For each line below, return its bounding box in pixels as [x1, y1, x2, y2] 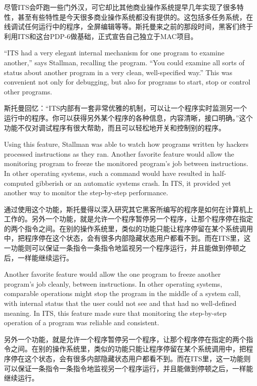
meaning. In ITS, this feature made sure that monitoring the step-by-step [4, 307, 227, 318]
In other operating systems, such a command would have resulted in [4, 168, 211, 178]
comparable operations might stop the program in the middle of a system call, [4, 288, 241, 299]
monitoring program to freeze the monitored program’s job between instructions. [4, 158, 249, 169]
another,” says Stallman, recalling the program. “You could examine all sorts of [4, 57, 245, 67]
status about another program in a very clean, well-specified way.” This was [4, 67, 233, 77]
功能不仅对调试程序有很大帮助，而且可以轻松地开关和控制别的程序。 [4, 122, 225, 132]
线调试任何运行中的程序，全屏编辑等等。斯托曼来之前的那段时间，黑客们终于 [4, 21, 253, 32]
